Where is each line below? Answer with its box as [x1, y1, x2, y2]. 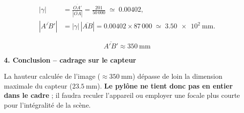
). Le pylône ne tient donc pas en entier [97, 80, 233, 90]
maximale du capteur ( [4, 80, 72, 90]
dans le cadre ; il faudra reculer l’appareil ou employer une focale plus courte [4, 90, 240, 100]
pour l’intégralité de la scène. [4, 100, 91, 110]
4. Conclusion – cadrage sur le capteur [4, 54, 136, 65]
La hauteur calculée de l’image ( [4, 71, 100, 81]
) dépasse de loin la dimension [133, 71, 222, 81]
